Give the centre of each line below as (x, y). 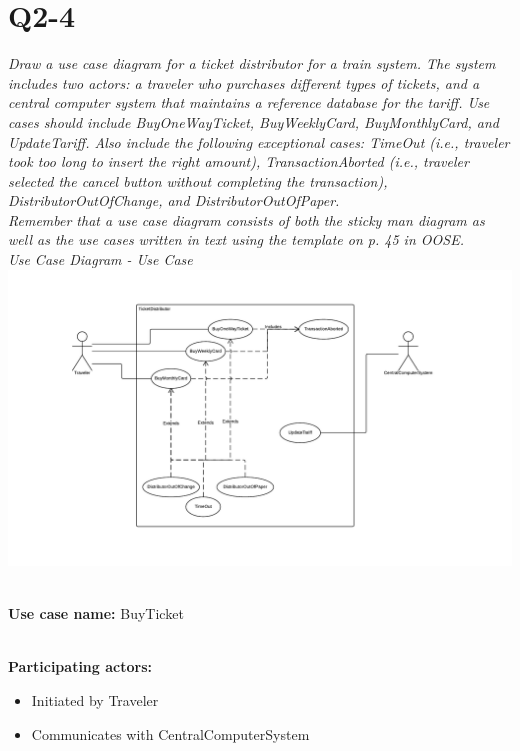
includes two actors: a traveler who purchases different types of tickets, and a (244, 82)
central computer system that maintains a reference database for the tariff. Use (249, 102)
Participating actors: (80, 666)
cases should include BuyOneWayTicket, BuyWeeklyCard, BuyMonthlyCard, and (253, 121)
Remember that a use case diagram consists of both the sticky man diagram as (246, 219)
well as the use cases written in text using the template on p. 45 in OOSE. (236, 239)
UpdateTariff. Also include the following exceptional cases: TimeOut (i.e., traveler (259, 141)
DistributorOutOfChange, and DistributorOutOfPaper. (174, 200)
